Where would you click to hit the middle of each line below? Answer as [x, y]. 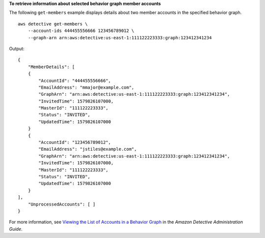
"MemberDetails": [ [51, 67]
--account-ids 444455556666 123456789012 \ [81, 31]
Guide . [16, 229]
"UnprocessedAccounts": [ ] [62, 204]
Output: [17, 49]
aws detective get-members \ [53, 24]
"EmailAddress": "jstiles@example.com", [88, 149]
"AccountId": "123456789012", [75, 143]
